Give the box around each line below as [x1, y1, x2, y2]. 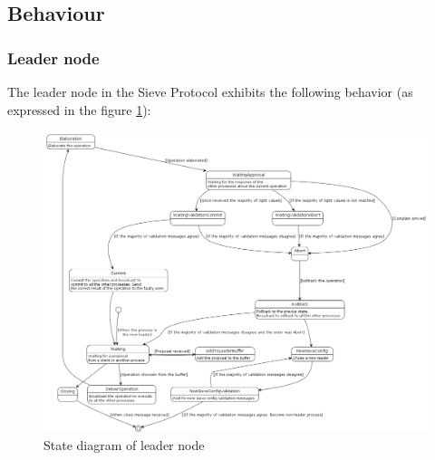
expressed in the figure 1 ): [7, 100, 151, 119]
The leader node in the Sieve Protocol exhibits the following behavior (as [7, 82, 413, 101]
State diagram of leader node [43, 436, 205, 455]
